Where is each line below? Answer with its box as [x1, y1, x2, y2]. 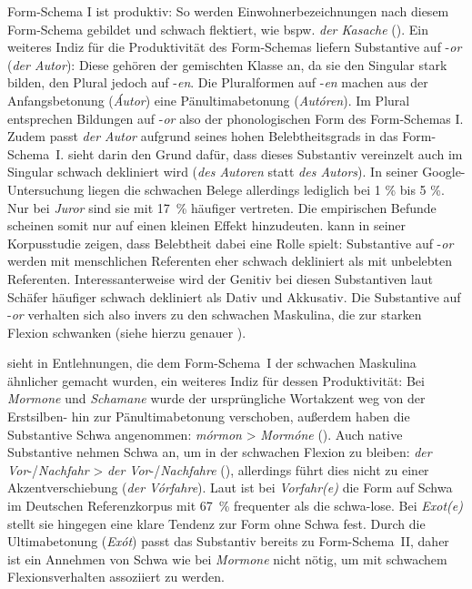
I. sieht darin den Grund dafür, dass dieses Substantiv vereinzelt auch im [55, 144, 463, 163]
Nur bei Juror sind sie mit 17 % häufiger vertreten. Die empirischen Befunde [7, 198, 437, 217]
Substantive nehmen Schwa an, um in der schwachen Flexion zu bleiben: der [7, 442, 432, 462]
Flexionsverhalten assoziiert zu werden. [7, 567, 225, 586]
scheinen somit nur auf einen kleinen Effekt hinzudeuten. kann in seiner [7, 216, 407, 235]
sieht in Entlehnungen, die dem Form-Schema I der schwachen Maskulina [7, 353, 417, 372]
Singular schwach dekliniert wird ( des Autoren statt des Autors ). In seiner [7, 162, 418, 181]
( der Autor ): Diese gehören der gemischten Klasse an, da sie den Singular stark [7, 55, 447, 74]
